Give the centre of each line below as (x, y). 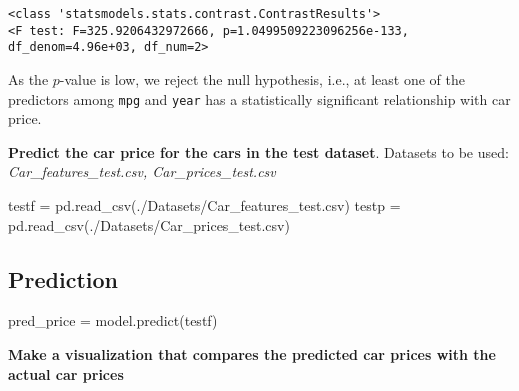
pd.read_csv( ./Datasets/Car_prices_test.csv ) (149, 224)
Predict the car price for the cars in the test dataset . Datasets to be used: (258, 151)
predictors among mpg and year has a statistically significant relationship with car (259, 98)
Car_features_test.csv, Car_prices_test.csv (142, 171)
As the (28, 78)
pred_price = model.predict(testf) (113, 320)
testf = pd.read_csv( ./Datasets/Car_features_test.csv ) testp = (204, 205)
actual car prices (66, 373)
